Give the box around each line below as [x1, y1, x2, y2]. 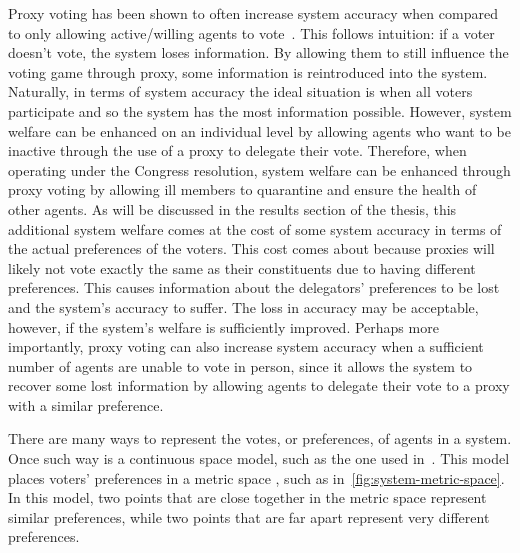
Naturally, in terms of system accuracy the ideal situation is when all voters [8, 81, 473, 102]
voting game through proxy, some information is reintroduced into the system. [8, 61, 488, 82]
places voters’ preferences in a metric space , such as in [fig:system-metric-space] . [8, 467, 505, 488]
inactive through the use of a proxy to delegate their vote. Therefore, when [8, 140, 467, 161]
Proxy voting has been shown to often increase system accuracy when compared [8, 3, 498, 23]
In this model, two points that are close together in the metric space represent [8, 487, 487, 508]
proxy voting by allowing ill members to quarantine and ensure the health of [8, 179, 477, 200]
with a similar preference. [8, 394, 164, 415]
